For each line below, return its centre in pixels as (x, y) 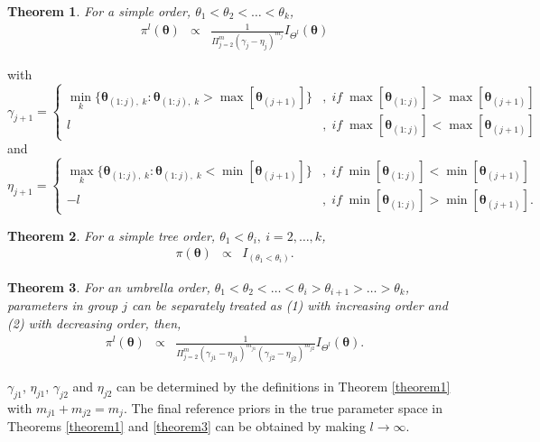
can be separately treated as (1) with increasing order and (290, 305)
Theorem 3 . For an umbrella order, (109, 286)
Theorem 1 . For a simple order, (99, 11)
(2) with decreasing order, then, (94, 322)
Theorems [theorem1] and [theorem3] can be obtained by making (186, 426)
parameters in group (63, 305)
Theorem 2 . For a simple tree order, (112, 235)
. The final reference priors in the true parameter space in (283, 407)
